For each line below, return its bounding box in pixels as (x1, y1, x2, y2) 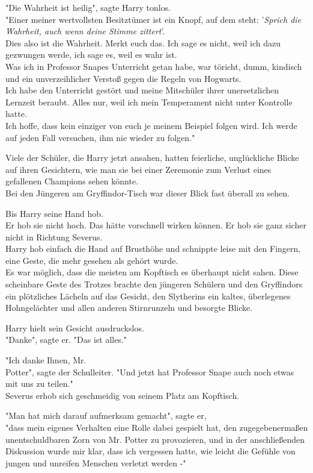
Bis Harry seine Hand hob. (5, 207, 103, 219)
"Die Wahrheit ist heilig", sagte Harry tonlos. (5, 1, 171, 13)
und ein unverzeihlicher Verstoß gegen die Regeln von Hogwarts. (5, 72, 242, 84)
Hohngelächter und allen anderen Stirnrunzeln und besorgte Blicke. (5, 301, 253, 314)
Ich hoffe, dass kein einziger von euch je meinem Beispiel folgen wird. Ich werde (5, 119, 297, 131)
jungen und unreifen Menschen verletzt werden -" (5, 456, 186, 469)
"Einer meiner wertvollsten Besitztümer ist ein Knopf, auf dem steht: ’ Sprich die (5, 13, 302, 25)
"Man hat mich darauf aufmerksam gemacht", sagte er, (5, 409, 207, 422)
